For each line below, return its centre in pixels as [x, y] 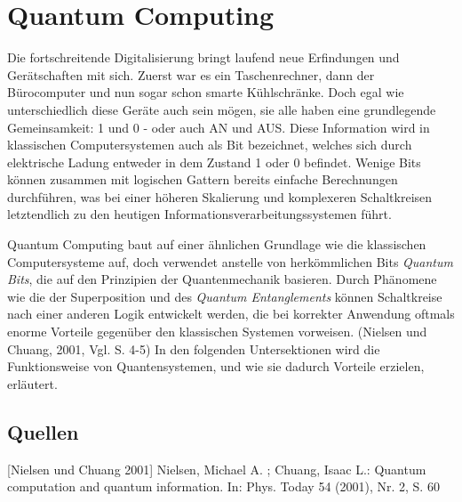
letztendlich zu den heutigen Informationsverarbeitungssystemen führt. [199, 214]
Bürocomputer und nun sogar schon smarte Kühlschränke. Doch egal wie [206, 92]
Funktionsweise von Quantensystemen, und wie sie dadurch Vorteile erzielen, [216, 366]
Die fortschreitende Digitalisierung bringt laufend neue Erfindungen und [203, 57]
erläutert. [32, 383]
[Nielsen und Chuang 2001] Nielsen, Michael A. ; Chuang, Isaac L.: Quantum [217, 469]
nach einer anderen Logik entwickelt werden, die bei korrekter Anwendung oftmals [231, 314]
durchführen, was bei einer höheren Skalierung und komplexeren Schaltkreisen [220, 196]
